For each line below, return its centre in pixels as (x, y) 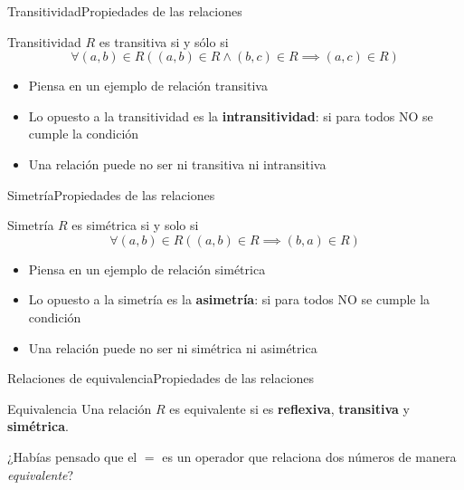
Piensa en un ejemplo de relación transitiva (148, 86)
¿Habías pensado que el (72, 456)
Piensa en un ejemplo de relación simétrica (147, 269)
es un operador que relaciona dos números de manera (309, 456)
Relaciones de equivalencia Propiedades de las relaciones (161, 378)
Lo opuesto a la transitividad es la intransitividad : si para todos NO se (231, 115)
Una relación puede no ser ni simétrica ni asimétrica (173, 347)
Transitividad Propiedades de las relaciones (125, 11)
